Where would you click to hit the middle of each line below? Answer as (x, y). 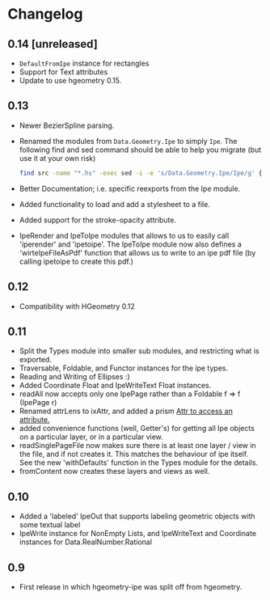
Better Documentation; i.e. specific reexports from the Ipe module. (130, 188)
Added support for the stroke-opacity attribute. (98, 220)
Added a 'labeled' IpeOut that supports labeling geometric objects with (137, 516)
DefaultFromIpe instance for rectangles (84, 63)
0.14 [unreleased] (53, 44)
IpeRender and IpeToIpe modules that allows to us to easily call (124, 235)
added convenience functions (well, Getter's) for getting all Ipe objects (137, 429)
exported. (35, 360)
